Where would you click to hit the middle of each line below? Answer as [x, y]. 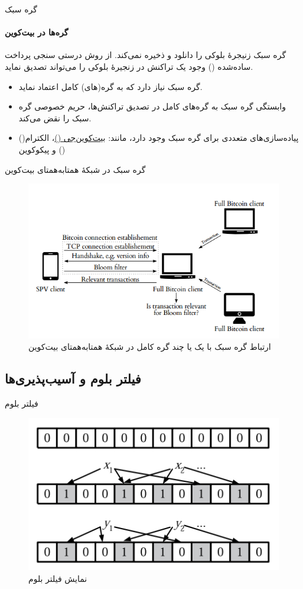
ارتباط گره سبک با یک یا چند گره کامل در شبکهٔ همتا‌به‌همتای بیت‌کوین [150, 347]
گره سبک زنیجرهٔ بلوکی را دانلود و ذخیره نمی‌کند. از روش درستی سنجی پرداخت [146, 55]
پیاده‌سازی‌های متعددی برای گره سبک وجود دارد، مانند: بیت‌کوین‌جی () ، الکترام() [159, 138]
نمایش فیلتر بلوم [58, 578]
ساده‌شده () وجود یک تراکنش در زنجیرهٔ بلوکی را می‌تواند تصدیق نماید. [129, 66]
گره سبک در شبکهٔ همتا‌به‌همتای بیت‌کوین [75, 169]
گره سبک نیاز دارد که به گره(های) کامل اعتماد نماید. [110, 86]
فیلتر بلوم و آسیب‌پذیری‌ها [73, 379]
